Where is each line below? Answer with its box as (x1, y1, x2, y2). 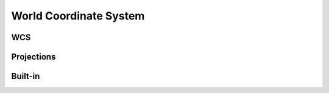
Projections (11, 52, 56, 62)
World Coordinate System (11, 9, 145, 22)
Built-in (11, 71, 40, 81)
